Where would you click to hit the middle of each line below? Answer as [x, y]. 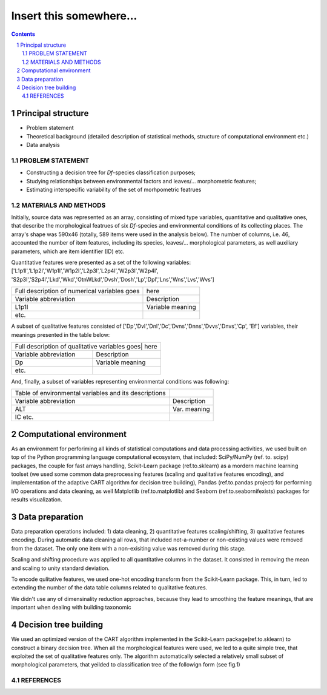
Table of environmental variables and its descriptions [90, 393]
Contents [23, 34]
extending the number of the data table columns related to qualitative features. [109, 588]
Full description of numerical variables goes [77, 291]
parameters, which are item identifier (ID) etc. [68, 251]
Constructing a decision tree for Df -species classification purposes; [111, 172]
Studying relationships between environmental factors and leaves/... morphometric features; [141, 181]
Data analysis [43, 144]
